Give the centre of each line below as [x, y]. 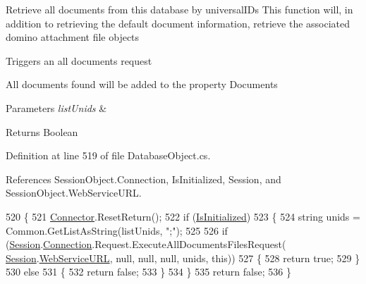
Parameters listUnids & [56, 107]
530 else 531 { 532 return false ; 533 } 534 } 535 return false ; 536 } [148, 272]
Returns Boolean [42, 131]
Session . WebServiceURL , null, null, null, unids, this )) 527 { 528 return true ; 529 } [183, 258]
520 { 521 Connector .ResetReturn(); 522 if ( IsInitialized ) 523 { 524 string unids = [183, 216]
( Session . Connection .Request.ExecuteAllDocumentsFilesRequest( [146, 244]
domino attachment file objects [73, 37]
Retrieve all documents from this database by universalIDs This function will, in [179, 9]
